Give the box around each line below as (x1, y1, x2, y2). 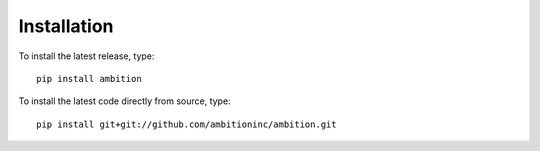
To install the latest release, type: (18, 50, 155, 62)
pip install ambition (36, 73, 142, 84)
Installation (18, 15, 114, 37)
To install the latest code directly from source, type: (18, 95, 231, 107)
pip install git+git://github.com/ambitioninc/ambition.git (36, 118, 337, 130)
